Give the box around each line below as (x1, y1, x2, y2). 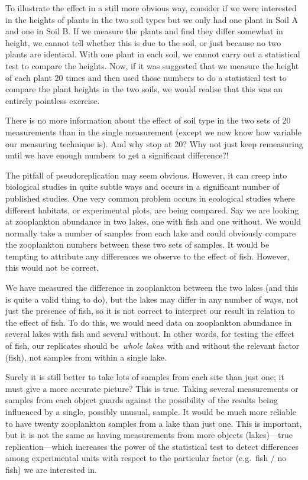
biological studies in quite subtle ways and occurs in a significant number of (5, 180, 280, 193)
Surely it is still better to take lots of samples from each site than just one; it (5, 371, 284, 383)
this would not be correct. (5, 261, 99, 274)
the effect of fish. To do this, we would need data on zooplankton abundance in (5, 316, 292, 328)
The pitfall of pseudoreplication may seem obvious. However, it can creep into (5, 168, 287, 181)
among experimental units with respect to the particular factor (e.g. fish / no (5, 452, 287, 464)
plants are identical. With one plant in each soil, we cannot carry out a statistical (5, 48, 300, 60)
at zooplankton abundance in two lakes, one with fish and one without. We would (5, 215, 301, 228)
